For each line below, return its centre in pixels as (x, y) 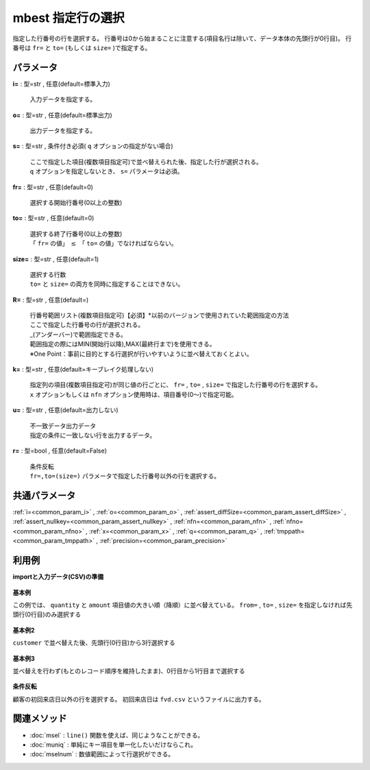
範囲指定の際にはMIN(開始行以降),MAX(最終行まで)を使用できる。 (123, 344)
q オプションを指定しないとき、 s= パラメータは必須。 (107, 171)
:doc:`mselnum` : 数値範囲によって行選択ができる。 (102, 754)
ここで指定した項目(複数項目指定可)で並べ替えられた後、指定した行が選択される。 (146, 162)
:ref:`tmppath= (284, 531)
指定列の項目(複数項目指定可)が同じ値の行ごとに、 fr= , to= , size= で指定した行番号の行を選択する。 (176, 385)
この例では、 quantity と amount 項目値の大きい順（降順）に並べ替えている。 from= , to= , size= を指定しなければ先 (183, 605)
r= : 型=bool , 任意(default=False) (60, 451)
